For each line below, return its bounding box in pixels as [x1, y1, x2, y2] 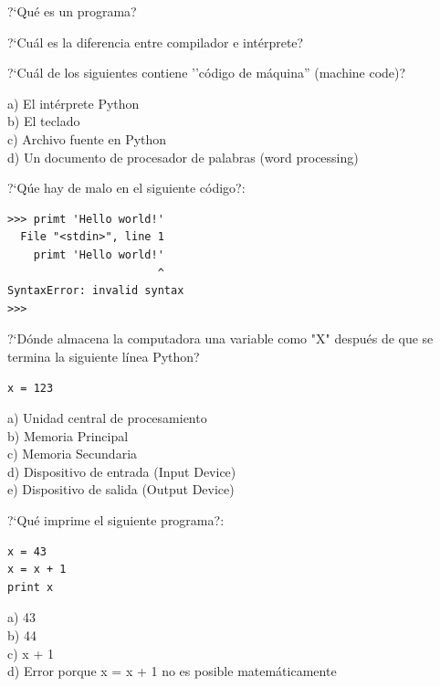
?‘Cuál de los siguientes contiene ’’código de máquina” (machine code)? [7, 63, 406, 82]
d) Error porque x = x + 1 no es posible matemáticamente [7, 661, 337, 681]
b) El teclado [7, 111, 80, 131]
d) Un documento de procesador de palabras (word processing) [7, 147, 359, 166]
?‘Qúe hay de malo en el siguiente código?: [7, 178, 246, 197]
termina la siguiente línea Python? [7, 346, 200, 365]
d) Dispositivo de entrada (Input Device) [7, 461, 236, 481]
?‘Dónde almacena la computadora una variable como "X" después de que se [7, 329, 434, 348]
